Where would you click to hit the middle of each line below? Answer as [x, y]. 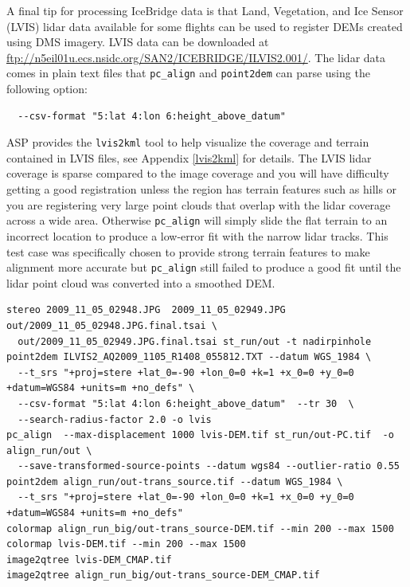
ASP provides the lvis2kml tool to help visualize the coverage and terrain [188, 142]
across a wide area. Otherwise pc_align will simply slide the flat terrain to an [197, 220]
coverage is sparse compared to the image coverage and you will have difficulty [198, 173]
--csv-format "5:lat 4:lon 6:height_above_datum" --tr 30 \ [186, 403]
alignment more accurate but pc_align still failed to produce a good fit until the [204, 267]
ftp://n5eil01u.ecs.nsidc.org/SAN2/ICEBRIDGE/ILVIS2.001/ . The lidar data [196, 57]
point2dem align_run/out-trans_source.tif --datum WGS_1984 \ [175, 481]
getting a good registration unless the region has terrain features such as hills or [202, 189]
